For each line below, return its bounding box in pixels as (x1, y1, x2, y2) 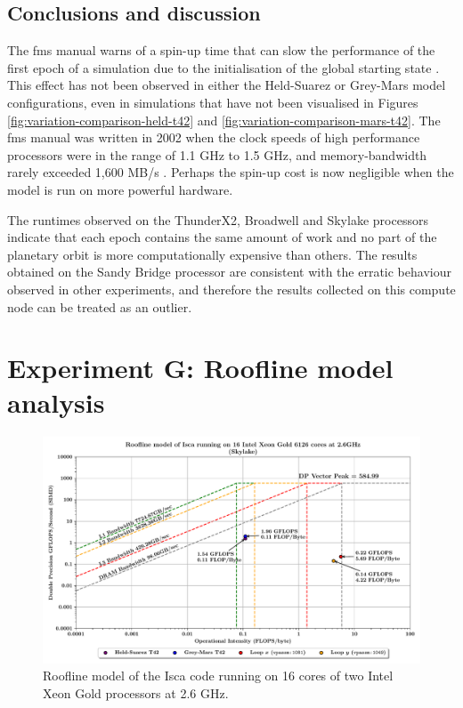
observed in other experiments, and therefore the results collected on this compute (7, 279, 456, 298)
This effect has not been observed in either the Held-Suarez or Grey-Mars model (7, 76, 446, 94)
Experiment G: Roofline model (7, 350, 394, 386)
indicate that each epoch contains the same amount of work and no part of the (7, 228, 437, 246)
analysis (7, 384, 105, 421)
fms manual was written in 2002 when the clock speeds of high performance (7, 128, 420, 147)
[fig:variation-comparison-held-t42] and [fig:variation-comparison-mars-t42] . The (7, 110, 441, 129)
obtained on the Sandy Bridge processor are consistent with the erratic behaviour (7, 262, 451, 281)
